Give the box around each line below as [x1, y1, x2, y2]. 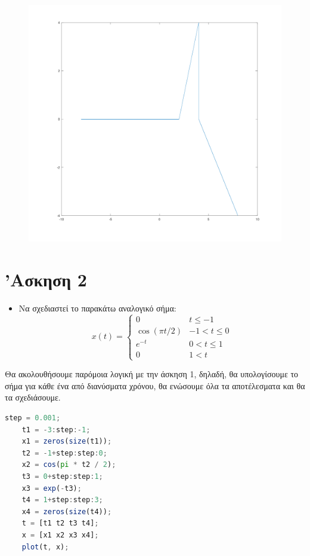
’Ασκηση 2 [5, 267, 87, 292]
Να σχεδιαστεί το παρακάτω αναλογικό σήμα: [18, 301, 176, 314]
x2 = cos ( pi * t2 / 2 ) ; [21, 460, 116, 469]
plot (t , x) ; [21, 542, 69, 551]
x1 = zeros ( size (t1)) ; [21, 437, 112, 446]
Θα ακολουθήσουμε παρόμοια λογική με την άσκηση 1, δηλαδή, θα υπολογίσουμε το [5, 368, 299, 380]
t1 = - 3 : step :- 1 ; [21, 425, 91, 434]
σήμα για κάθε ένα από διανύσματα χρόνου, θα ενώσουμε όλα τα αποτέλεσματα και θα [5, 379, 305, 392]
